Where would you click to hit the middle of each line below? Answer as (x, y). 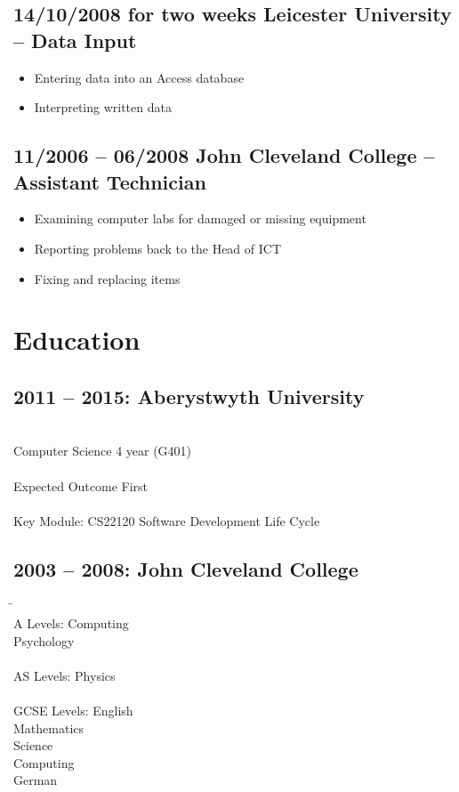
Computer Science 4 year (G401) (103, 451)
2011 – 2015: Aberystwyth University (189, 396)
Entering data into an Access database (139, 77)
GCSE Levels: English (73, 711)
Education (77, 339)
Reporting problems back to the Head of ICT (158, 248)
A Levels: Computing (71, 623)
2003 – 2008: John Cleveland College (186, 568)
